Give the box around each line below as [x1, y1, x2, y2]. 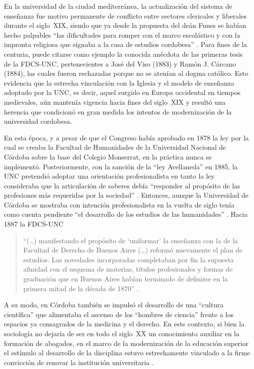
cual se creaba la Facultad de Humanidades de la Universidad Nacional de [4, 142, 226, 152]
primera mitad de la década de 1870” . [23, 283, 139, 293]
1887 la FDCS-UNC [4, 219, 64, 229]
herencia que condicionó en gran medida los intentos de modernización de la [4, 106, 232, 116]
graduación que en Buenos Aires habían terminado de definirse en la [23, 274, 228, 284]
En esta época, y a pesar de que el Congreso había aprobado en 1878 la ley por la [4, 132, 249, 142]
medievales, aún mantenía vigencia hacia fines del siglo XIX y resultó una [4, 96, 226, 107]
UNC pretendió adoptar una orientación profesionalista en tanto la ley [4, 171, 215, 181]
